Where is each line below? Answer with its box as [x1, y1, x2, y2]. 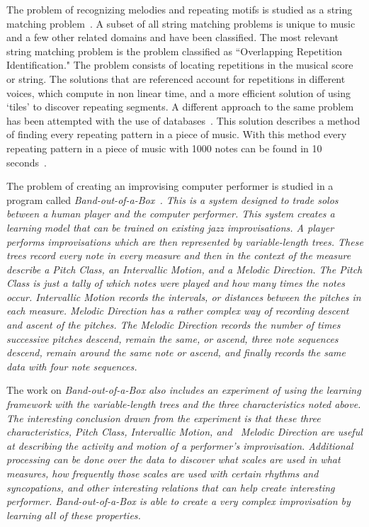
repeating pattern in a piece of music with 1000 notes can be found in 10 [6, 140, 322, 155]
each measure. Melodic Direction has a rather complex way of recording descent [6, 303, 349, 318]
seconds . [6, 154, 47, 169]
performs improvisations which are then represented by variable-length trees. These [6, 234, 363, 249]
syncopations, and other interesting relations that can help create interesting [6, 480, 335, 494]
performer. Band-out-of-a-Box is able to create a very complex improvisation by [6, 494, 351, 509]
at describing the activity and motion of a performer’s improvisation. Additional [6, 438, 353, 453]
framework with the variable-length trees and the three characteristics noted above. [6, 397, 361, 412]
